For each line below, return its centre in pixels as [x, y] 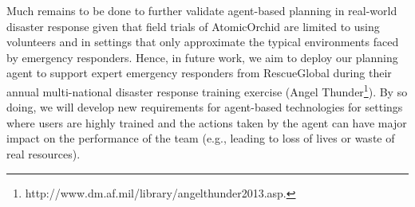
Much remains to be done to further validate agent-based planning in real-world [202, 10]
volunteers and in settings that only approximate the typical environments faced [203, 42]
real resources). [43, 154]
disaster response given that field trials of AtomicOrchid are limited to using [193, 26]
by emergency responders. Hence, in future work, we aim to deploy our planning [202, 57]
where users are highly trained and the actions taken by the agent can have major [207, 122]
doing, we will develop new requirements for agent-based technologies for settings [205, 107]
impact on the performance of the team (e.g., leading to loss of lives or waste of [201, 138]
